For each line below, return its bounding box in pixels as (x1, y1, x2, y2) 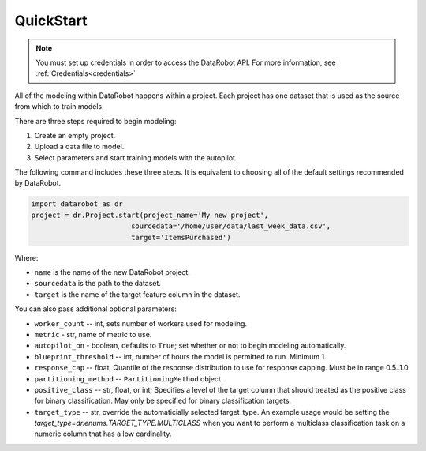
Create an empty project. (34, 130, 116, 140)
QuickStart (14, 12, 88, 29)
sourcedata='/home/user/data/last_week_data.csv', (130, 222, 331, 231)
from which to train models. (14, 102, 104, 111)
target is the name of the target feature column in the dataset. (34, 289, 241, 299)
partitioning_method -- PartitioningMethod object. (34, 374, 223, 383)
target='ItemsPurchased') (130, 233, 232, 242)
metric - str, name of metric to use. (34, 329, 152, 339)
